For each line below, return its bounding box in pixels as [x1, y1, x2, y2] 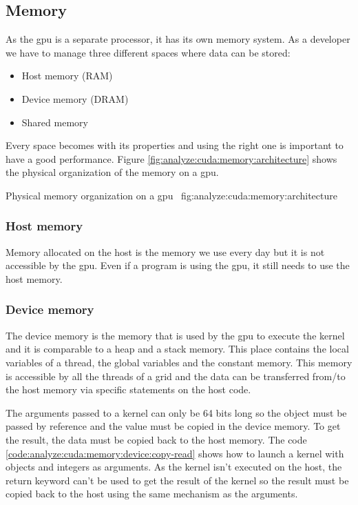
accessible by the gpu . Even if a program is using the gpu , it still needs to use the [6, 258, 350, 273]
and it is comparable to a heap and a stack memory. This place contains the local [6, 341, 349, 356]
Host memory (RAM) [21, 68, 113, 83]
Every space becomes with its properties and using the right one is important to [6, 138, 344, 152]
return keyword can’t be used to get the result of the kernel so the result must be [6, 473, 349, 487]
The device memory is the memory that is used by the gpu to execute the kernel [6, 328, 345, 342]
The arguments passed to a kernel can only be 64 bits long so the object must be [6, 405, 347, 419]
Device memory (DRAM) [21, 91, 129, 106]
